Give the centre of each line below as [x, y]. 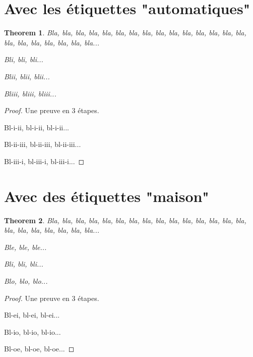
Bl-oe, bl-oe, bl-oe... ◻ [39, 349]
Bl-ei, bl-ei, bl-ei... [32, 315]
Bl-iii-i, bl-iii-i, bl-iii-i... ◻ [44, 161]
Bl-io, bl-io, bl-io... [33, 331]
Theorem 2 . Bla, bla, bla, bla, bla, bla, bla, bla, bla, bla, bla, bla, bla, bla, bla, [125, 220]
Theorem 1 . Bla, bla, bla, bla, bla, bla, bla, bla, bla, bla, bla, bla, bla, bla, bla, [125, 33]
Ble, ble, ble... [25, 247]
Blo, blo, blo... [26, 280]
